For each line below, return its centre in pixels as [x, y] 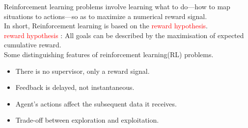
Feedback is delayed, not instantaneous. [75, 87]
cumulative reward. [33, 45]
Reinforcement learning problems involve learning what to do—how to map [117, 6]
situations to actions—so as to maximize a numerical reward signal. [106, 16]
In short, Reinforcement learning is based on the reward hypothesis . [106, 26]
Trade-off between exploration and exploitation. [87, 120]
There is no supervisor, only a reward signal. [83, 71]
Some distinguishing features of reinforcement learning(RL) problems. [109, 54]
